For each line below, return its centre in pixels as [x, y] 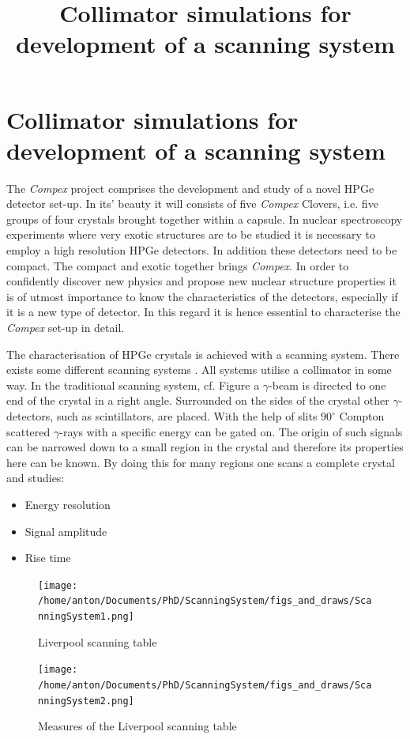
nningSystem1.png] [86, 617]
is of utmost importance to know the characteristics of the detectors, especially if [202, 296]
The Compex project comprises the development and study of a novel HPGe [190, 188]
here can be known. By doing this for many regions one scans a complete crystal [201, 462]
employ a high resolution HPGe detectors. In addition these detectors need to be [202, 250]
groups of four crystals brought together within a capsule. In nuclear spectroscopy [205, 219]
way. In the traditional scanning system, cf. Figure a [133, 385]
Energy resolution [68, 504]
